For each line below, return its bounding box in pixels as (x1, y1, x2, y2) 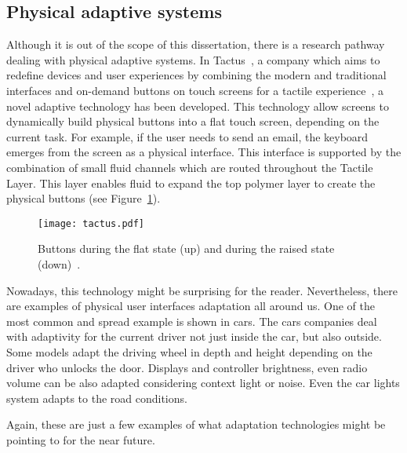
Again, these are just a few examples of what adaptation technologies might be (6, 416, 386, 433)
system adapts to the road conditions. (6, 389, 187, 406)
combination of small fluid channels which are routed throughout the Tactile (6, 159, 373, 175)
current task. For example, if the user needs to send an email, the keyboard (6, 128, 369, 144)
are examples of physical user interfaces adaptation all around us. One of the (6, 298, 375, 314)
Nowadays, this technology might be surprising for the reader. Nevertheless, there (6, 282, 398, 298)
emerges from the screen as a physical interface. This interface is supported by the (6, 144, 402, 160)
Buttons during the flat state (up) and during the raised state (38, 240, 335, 257)
